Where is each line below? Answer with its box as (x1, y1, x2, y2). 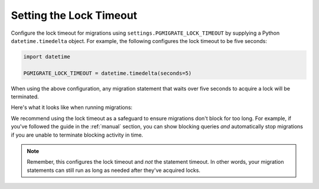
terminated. (11, 93, 40, 100)
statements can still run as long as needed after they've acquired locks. (27, 167, 201, 174)
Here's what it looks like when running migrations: (11, 104, 133, 111)
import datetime (23, 53, 71, 60)
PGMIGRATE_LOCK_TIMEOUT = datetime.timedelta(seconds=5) (23, 69, 192, 77)
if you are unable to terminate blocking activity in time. (11, 131, 144, 138)
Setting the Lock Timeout (11, 9, 138, 22)
